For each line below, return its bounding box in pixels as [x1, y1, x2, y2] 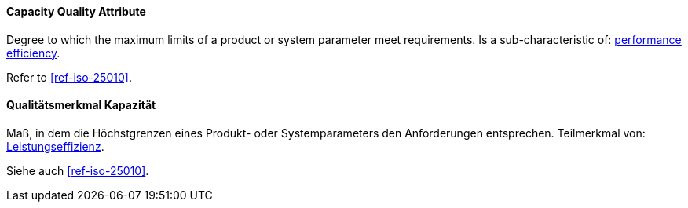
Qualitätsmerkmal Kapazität [6, 98, 156, 112]
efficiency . [6, 46, 60, 60]
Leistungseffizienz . [6, 139, 104, 153]
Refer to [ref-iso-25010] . [6, 70, 132, 84]
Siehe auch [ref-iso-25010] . [6, 163, 149, 177]
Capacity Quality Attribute [6, 5, 146, 18]
